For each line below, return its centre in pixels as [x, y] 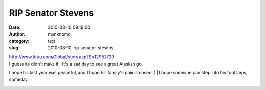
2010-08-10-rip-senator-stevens [81, 48]
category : [19, 41]
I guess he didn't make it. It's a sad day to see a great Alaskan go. [76, 64]
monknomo [59, 34]
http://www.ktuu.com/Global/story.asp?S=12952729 [62, 57]
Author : [17, 34]
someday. [19, 79]
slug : [14, 48]
